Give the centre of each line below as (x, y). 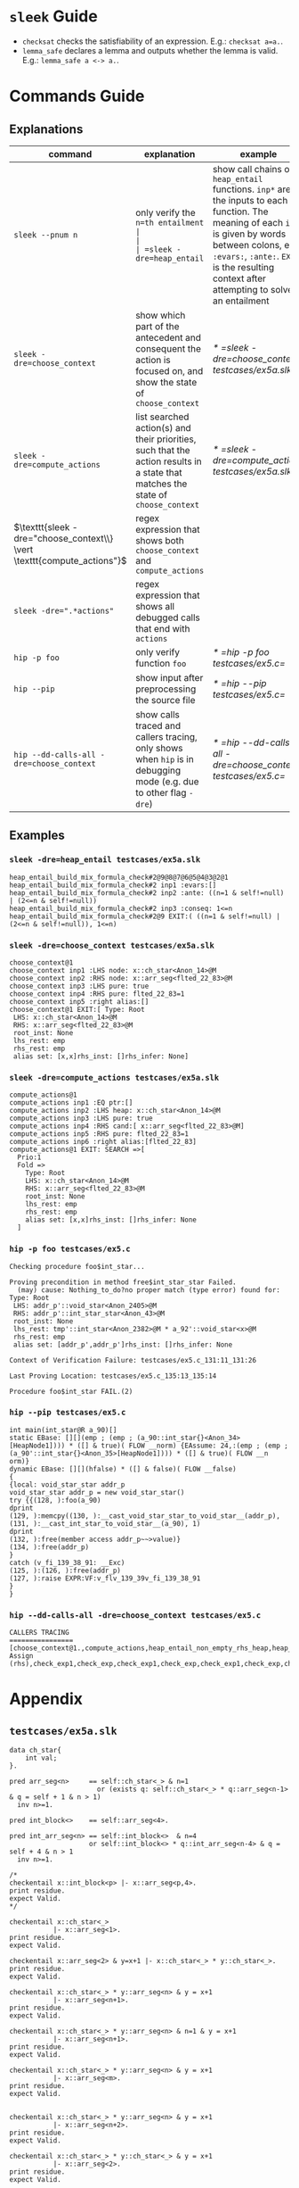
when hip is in (164, 758)
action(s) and (163, 427)
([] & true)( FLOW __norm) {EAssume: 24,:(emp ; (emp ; (183, 1446)
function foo (161, 663)
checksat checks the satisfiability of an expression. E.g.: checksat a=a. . (152, 41)
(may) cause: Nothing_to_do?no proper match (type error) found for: (149, 1290)
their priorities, (166, 439)
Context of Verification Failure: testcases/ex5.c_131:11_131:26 (133, 1360)
